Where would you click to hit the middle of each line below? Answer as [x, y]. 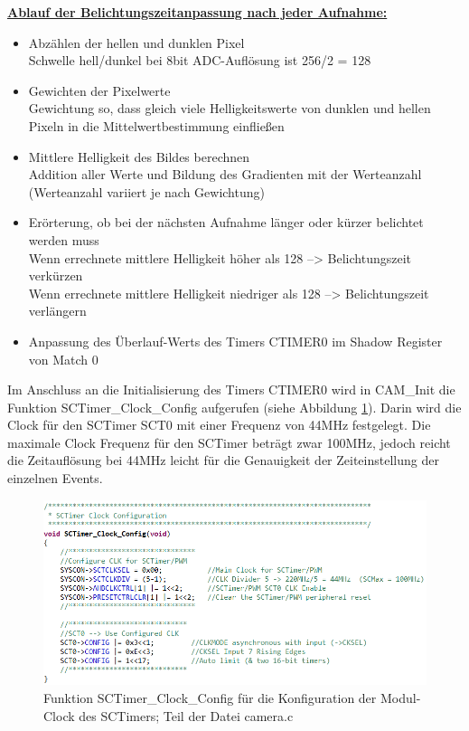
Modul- [400, 697]
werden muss [64, 239]
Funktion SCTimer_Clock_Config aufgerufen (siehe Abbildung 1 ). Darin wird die [234, 407]
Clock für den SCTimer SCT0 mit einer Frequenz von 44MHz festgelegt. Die [219, 425]
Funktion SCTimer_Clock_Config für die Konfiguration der [210, 697]
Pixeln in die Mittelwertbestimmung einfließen [156, 125]
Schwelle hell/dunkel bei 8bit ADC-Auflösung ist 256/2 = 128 [200, 60]
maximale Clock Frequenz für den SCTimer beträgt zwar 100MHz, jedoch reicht [229, 442]
